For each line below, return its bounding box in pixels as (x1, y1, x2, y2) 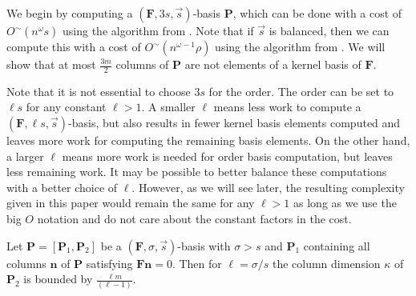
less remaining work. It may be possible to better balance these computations (6, 163, 387, 180)
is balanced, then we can (269, 22, 390, 38)
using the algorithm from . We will (215, 38, 386, 54)
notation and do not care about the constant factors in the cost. (37, 210, 352, 226)
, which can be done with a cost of (232, 5, 402, 21)
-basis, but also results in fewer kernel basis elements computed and (68, 114, 401, 131)
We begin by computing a (6, 5, 133, 21)
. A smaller (141, 98, 196, 115)
